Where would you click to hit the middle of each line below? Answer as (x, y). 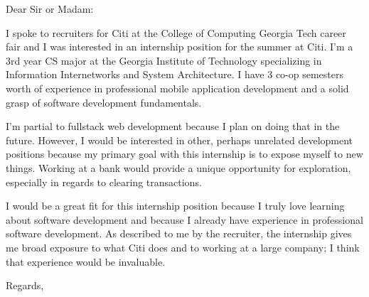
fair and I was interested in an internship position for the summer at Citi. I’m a (180, 47)
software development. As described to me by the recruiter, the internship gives (179, 233)
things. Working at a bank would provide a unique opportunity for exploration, (178, 167)
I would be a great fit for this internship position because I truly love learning (175, 206)
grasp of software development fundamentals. (104, 102)
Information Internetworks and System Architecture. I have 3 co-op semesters (175, 74)
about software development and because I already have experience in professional (184, 219)
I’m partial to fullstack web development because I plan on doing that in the (173, 126)
